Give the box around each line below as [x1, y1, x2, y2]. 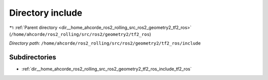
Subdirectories [9, 53, 57, 61]
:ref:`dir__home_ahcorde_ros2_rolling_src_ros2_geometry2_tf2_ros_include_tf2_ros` [21, 66, 192, 72]
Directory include [9, 7, 83, 18]
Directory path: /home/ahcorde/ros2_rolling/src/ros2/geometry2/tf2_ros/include [9, 40, 201, 46]
